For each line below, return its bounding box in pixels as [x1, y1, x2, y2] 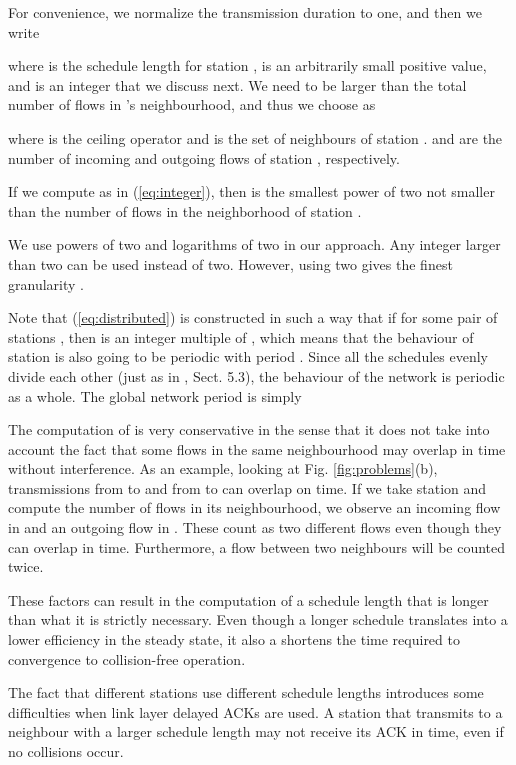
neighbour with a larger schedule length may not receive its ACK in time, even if [8, 721, 504, 742]
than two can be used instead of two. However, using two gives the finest [8, 253, 453, 274]
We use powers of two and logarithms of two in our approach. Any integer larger [8, 234, 501, 255]
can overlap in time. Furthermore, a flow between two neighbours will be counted [8, 536, 506, 557]
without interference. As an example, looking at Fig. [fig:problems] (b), [8, 458, 438, 479]
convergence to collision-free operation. [8, 648, 246, 669]
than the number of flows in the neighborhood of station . [8, 200, 362, 221]
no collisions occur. [8, 741, 124, 761]
